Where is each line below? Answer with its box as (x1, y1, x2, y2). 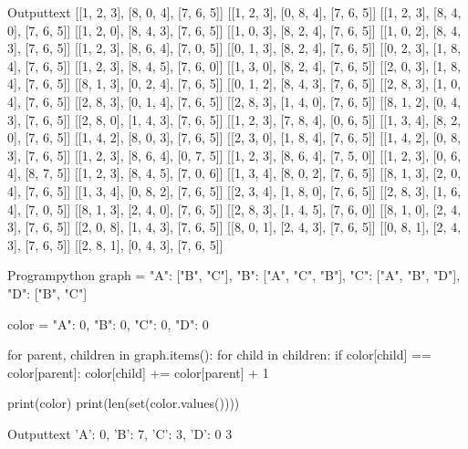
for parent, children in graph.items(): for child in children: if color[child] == (7, 345, 432, 364)
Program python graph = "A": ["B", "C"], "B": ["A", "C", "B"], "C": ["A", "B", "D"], (7, 266, 461, 285)
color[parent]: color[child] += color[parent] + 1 (7, 362, 269, 381)
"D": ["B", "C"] (7, 283, 88, 302)
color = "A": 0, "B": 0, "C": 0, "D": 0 (7, 314, 209, 333)
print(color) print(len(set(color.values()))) (7, 393, 240, 412)
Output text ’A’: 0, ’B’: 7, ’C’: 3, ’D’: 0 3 (7, 423, 233, 443)
